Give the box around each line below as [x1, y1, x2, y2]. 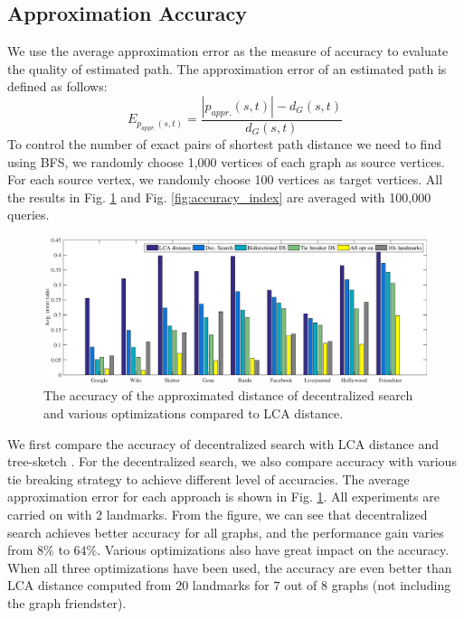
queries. [7, 205, 50, 224]
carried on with [7, 505, 92, 524]
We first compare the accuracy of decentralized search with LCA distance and [7, 434, 439, 453]
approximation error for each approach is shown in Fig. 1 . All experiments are [7, 487, 440, 506]
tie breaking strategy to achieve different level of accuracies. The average [7, 469, 410, 488]
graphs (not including [331, 576, 451, 595]
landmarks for [192, 576, 270, 595]
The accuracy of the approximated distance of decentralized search [43, 386, 413, 405]
